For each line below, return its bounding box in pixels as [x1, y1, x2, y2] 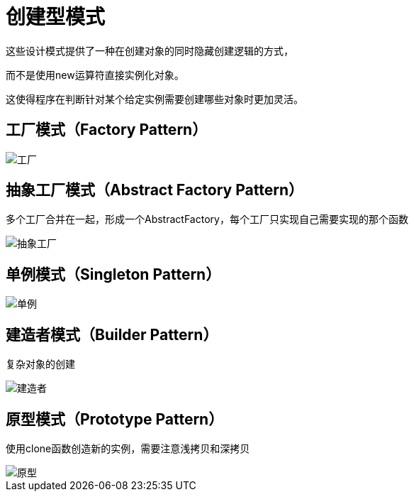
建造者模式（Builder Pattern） [6, 325, 218, 344]
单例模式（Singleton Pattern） [6, 265, 221, 283]
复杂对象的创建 [6, 358, 75, 371]
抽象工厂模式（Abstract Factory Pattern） [6, 181, 303, 200]
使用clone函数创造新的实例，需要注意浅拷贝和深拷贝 [6, 442, 250, 454]
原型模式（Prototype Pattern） [6, 410, 224, 428]
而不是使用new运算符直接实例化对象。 [6, 68, 184, 81]
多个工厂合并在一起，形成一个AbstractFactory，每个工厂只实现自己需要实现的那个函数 [6, 213, 408, 226]
